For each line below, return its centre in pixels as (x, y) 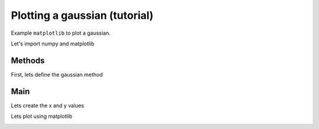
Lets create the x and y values (48, 105)
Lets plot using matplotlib (42, 116)
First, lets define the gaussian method (57, 74)
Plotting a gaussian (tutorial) (82, 15)
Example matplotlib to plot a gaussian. (61, 33)
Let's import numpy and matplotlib (53, 44)
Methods (28, 60)
